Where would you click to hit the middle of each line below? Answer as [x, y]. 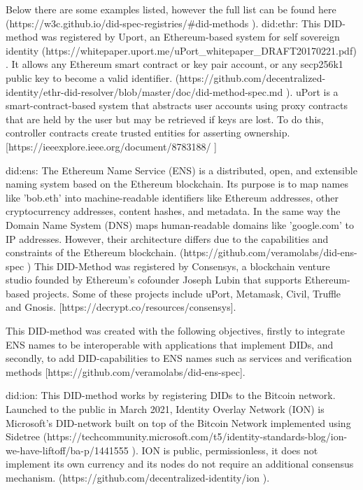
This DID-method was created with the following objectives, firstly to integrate [175, 331]
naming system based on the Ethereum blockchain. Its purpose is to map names [177, 184]
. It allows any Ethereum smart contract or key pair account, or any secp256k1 [175, 64]
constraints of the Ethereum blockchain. [91, 252]
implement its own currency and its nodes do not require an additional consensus [180, 464]
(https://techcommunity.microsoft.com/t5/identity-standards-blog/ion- [195, 436]
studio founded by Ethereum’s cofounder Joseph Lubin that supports [154, 280]
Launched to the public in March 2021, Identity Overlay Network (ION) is [165, 409]
